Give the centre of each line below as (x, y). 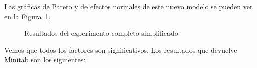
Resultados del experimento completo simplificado (101, 33)
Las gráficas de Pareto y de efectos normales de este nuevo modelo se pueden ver (128, 6)
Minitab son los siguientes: (45, 60)
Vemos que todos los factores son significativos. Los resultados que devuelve (121, 50)
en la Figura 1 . (27, 16)
